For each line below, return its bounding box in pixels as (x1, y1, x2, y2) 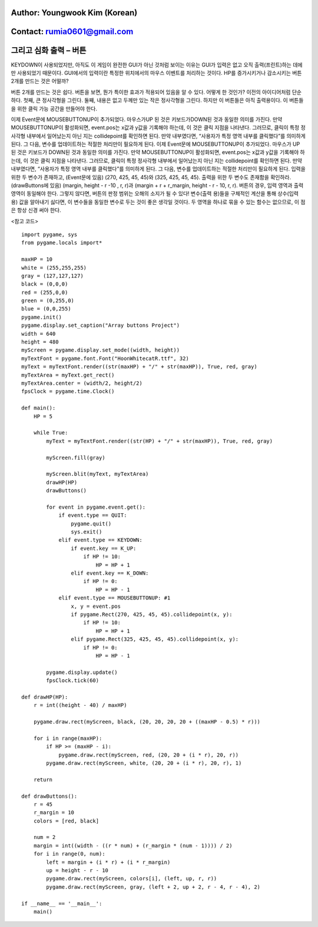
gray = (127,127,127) (21, 272, 84, 279)
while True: (33, 430, 68, 436)
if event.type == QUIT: (58, 512, 127, 519)
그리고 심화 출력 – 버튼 (11, 45, 87, 55)
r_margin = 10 (33, 809, 75, 816)
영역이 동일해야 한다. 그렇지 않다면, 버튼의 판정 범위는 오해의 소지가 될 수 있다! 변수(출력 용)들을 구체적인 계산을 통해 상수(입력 (11, 190, 299, 197)
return (33, 776, 53, 783)
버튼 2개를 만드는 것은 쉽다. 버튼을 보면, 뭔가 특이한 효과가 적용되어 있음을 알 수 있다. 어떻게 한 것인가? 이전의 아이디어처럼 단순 (11, 89, 302, 96)
